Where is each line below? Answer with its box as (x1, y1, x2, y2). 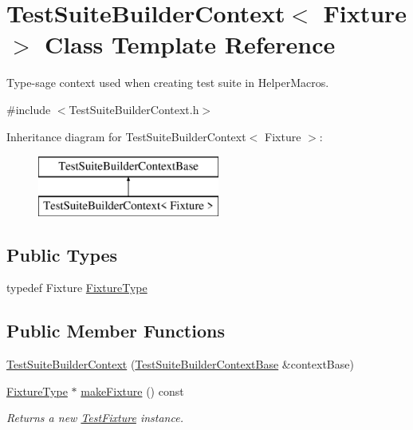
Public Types (6, 242, 118, 266)
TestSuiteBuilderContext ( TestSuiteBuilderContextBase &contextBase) (6, 356, 354, 373)
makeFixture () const (81, 382, 184, 399)
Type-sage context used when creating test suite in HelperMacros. (6, 74, 329, 91)
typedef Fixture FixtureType (6, 279, 147, 296)
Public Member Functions (6, 318, 225, 343)
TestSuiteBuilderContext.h (69, 101, 199, 117)
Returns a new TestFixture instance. (6, 409, 183, 426)
